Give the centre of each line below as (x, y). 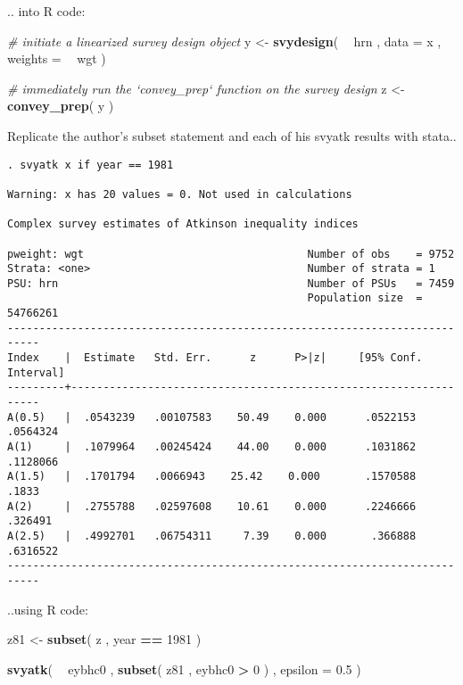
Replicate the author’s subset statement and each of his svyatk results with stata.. (232, 135)
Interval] (36, 372)
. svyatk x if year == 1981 (91, 165)
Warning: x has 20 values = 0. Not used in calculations (180, 194)
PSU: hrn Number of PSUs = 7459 (231, 283)
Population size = (365, 298)
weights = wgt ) (57, 58)
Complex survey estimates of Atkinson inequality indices (183, 224)
